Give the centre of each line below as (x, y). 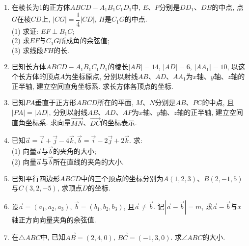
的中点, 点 (228, 7)
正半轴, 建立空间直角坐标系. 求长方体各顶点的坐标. (92, 86)
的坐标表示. (119, 123)
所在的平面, (115, 102)
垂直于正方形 (56, 102)
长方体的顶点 (39, 76)
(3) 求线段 (28, 50)
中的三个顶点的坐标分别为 (122, 178)
